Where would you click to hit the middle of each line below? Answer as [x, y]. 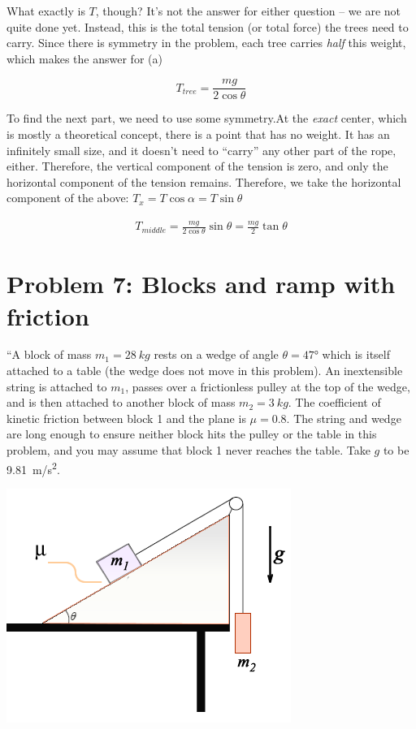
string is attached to [57, 386]
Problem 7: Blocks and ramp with [201, 284]
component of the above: [68, 198]
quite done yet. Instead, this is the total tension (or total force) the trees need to [208, 26]
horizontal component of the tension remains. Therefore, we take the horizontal [204, 181]
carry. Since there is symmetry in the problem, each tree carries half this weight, [206, 43]
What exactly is [46, 11]
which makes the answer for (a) [84, 58]
